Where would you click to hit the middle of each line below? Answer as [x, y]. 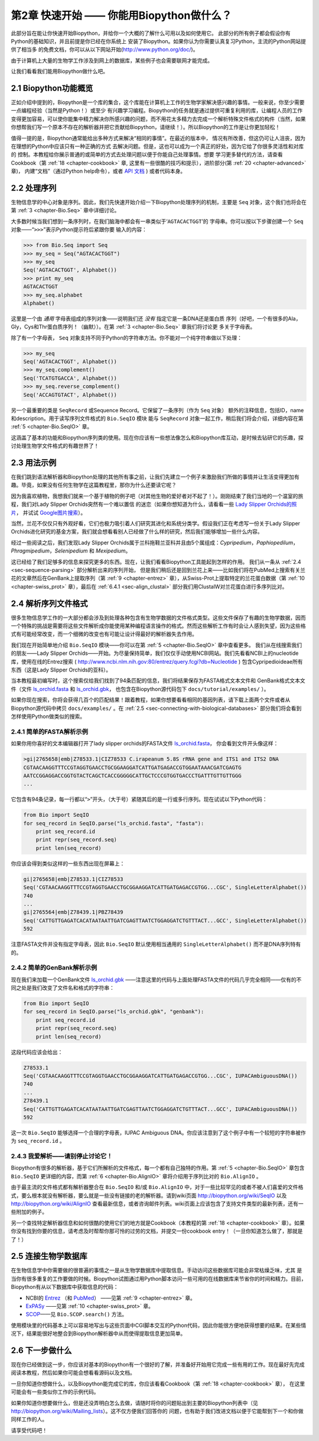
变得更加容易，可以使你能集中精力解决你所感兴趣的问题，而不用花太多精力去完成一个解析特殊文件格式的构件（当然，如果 [158, 119]
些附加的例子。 [29, 1212]
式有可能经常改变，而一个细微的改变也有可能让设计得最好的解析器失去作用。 [104, 634]
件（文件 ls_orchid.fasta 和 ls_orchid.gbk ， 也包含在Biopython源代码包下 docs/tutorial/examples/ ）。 [140, 689]
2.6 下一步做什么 [41, 1350]
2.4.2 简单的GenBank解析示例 [54, 968]
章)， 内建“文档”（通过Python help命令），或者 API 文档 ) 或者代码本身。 [98, 171]
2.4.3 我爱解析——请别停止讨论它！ [62, 1156]
